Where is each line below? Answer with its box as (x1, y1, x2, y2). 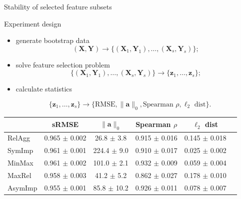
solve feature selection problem (15, 59, 110, 69)
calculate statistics (15, 83, 72, 94)
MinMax (7, 157, 33, 167)
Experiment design (4, 18, 61, 28)
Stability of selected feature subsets (4, 1, 112, 11)
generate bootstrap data (15, 35, 89, 45)
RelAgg (7, 132, 30, 143)
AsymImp (7, 182, 37, 192)
